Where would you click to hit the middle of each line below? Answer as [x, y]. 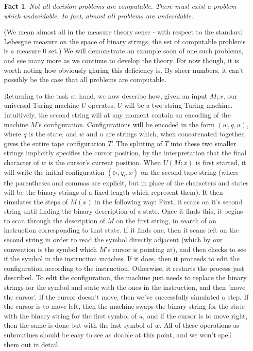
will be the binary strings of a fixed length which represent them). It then [114, 192]
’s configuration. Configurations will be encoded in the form [126, 124]
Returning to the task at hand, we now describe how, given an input [106, 95]
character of [22, 162]
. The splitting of [137, 143]
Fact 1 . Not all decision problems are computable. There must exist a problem [120, 6]
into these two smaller [203, 143]
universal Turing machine [42, 105]
